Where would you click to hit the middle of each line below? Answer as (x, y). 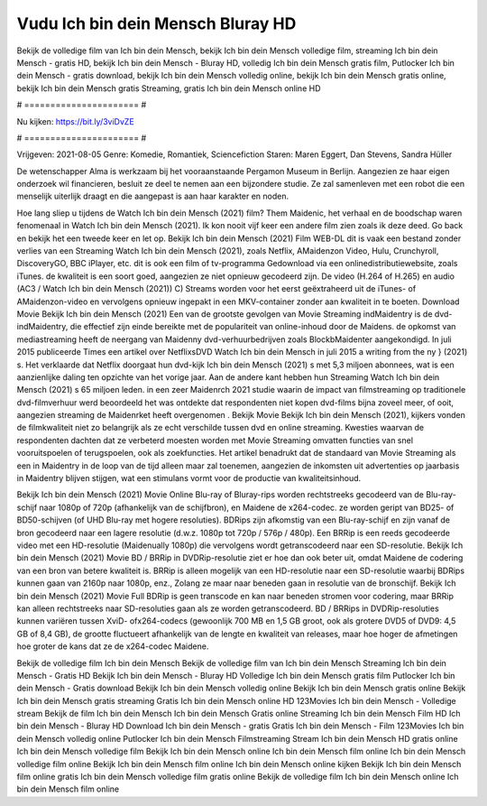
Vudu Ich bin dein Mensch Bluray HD (156, 23)
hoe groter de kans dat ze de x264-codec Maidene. (113, 646)
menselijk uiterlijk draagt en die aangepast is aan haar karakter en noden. (153, 196)
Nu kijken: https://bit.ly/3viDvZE (75, 121)
